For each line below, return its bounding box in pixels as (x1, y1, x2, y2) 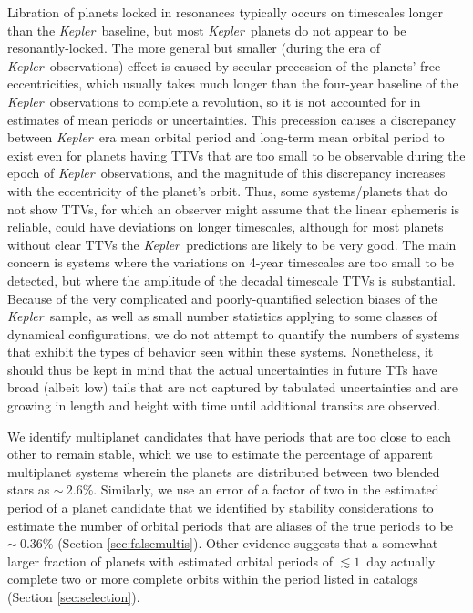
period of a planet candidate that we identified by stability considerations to (7, 498, 434, 517)
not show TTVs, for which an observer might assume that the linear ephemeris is (7, 199, 460, 218)
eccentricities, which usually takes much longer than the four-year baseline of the (7, 74, 458, 93)
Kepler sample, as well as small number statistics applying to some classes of (7, 306, 437, 326)
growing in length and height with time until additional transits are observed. (7, 396, 441, 415)
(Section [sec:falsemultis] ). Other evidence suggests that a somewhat (57, 534, 438, 553)
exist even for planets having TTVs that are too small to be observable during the (7, 145, 466, 164)
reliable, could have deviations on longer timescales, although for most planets (7, 217, 444, 236)
